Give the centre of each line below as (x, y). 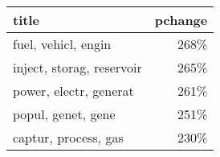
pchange (181, 20)
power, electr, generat (73, 91)
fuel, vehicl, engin (62, 44)
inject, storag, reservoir (77, 67)
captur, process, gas (68, 137)
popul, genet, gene (64, 114)
